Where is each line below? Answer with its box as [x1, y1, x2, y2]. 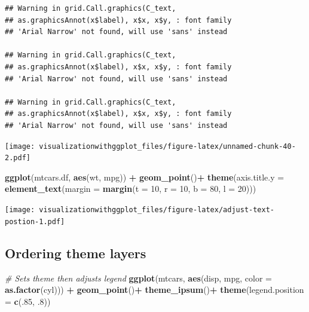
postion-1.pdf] [5, 217, 65, 226]
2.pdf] [5, 154, 30, 163]
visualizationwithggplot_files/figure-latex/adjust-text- [39, 206, 275, 215]
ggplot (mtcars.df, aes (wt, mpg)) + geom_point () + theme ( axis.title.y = [5, 170, 284, 183]
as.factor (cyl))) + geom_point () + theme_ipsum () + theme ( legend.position [5, 283, 304, 296]
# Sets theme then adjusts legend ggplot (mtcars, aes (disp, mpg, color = [5, 271, 273, 284]
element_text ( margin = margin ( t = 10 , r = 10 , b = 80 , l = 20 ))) [5, 182, 256, 195]
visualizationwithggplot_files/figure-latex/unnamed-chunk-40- [39, 142, 296, 151]
